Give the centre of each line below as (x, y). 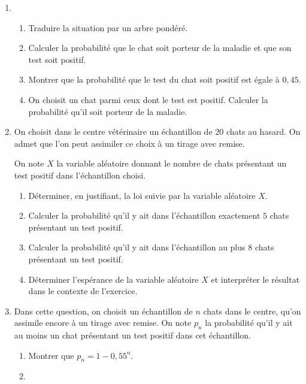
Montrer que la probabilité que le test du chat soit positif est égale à (154, 79)
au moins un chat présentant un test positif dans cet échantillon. (132, 335)
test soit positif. (57, 59)
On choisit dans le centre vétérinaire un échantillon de (113, 131)
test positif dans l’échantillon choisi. (80, 175)
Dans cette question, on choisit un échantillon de (103, 311)
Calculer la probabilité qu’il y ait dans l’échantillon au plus (137, 247)
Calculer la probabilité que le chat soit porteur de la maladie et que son (160, 48)
